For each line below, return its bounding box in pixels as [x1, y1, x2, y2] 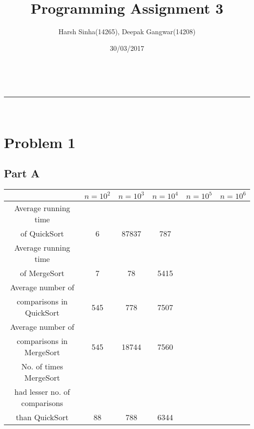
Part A [4, 166, 40, 181]
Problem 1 [4, 132, 76, 152]
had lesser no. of [14, 386, 70, 398]
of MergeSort [20, 267, 64, 279]
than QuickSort [16, 411, 69, 423]
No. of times [21, 361, 63, 372]
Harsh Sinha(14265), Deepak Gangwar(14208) [58, 26, 196, 37]
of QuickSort [21, 228, 64, 239]
